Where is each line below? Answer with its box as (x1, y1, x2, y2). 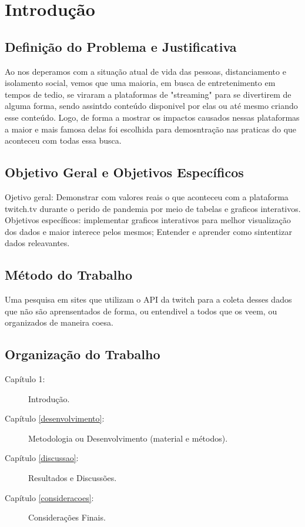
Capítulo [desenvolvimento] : (5, 412, 105, 425)
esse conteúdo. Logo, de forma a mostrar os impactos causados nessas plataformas (5, 111, 300, 123)
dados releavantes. (5, 237, 70, 249)
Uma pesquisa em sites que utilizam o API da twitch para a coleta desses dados (5, 293, 292, 306)
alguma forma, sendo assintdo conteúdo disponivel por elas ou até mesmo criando (5, 100, 298, 112)
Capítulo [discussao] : (5, 452, 79, 464)
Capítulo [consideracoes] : (5, 491, 94, 503)
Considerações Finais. (28, 511, 106, 523)
